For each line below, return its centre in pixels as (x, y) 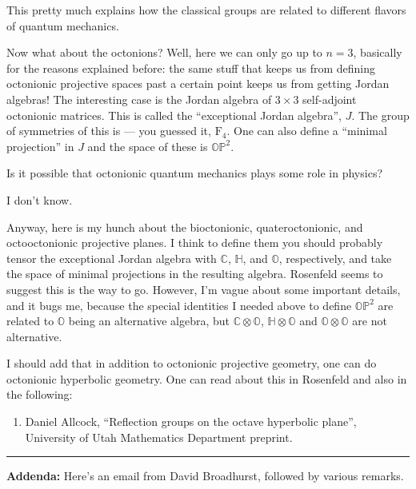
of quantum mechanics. (63, 25)
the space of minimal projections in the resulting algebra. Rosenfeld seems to (195, 274)
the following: (40, 394)
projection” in (40, 146)
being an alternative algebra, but (149, 321)
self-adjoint (330, 99)
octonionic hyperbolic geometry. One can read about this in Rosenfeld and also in (207, 378)
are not (370, 321)
